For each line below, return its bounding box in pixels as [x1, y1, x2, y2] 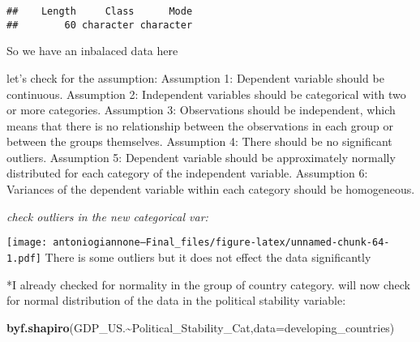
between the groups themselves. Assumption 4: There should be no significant [6, 133, 392, 150]
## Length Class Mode [6, 6, 193, 17]
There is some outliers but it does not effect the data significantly [45, 248, 371, 265]
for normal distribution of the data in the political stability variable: [6, 292, 346, 309]
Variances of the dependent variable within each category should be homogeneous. [6, 181, 415, 198]
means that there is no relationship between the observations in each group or [6, 117, 393, 134]
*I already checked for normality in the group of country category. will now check [6, 276, 411, 293]
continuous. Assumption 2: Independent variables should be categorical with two [6, 85, 406, 102]
